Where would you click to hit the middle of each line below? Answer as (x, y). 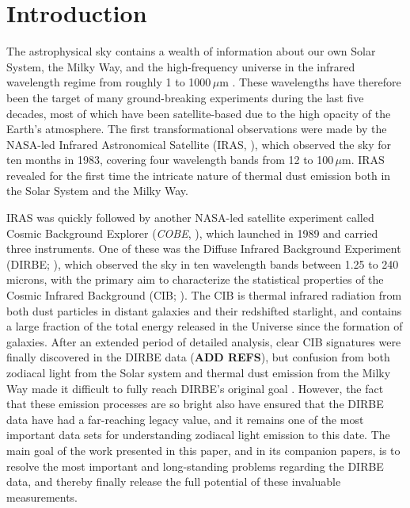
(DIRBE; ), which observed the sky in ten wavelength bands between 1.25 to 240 (203, 264)
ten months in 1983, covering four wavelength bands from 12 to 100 (170, 160)
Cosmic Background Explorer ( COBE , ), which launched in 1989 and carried (192, 233)
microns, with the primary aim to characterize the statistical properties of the (195, 279)
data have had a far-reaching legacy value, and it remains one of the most (185, 419)
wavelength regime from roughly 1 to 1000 (109, 82)
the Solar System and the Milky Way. (97, 191)
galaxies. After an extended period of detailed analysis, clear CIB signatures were (204, 341)
